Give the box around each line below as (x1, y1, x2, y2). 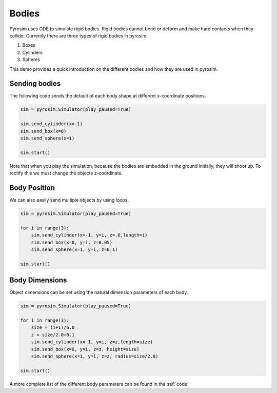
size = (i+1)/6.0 (31, 325, 75, 330)
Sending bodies (9, 80, 61, 88)
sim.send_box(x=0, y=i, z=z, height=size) (31, 346, 140, 352)
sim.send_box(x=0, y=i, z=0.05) (31, 239, 113, 245)
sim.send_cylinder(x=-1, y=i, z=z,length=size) (31, 339, 153, 345)
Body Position (9, 183, 55, 192)
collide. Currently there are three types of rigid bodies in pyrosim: (9, 32, 148, 38)
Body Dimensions (9, 276, 67, 285)
